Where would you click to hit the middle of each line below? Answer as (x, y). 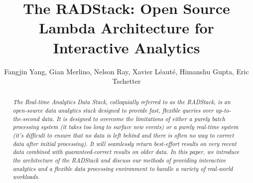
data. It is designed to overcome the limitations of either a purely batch (133, 118)
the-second (26, 118)
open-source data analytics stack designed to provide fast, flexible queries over (113, 110)
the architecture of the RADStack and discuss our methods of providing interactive (119, 160)
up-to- (223, 110)
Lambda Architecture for (126, 28)
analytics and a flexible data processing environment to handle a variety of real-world (123, 168)
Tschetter (126, 81)
